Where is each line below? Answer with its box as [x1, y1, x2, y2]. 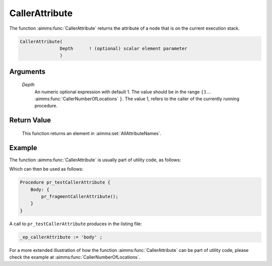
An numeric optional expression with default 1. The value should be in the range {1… [34, 89, 211, 95]
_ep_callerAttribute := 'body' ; [20, 234, 103, 240]
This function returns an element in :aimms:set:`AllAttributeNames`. [22, 130, 162, 136]
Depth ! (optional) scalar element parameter [59, 45, 187, 51]
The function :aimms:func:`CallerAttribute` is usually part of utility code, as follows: [9, 157, 181, 163]
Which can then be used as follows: [9, 166, 84, 172]
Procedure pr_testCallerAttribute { [20, 179, 111, 185]
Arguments [9, 67, 46, 76]
